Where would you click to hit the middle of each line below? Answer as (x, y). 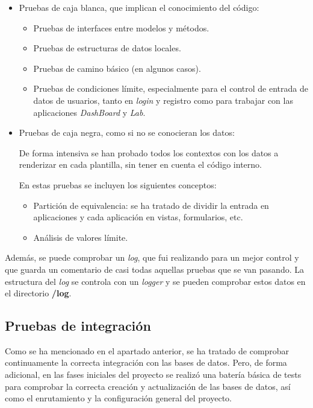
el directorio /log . (38, 293)
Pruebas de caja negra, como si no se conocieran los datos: (127, 132)
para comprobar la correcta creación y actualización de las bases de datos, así (148, 386)
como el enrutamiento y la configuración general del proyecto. (118, 398)
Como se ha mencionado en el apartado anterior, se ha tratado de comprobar (147, 350)
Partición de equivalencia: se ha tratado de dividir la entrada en (151, 205)
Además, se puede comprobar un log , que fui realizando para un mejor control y (152, 257)
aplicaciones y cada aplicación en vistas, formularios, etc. (138, 217)
